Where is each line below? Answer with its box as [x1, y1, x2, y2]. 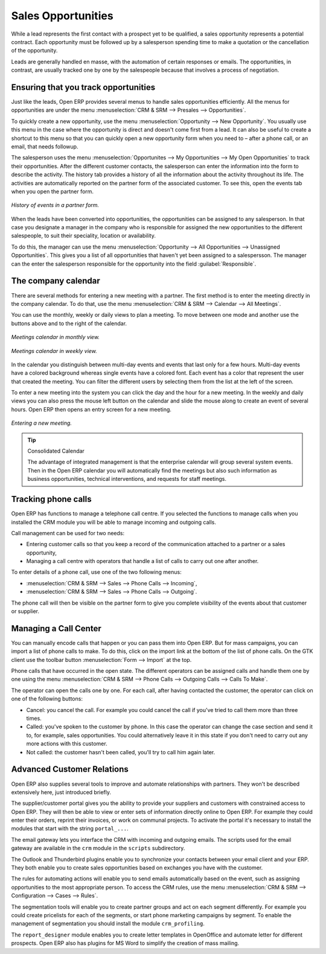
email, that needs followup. [11, 142, 78, 150]
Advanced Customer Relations [11, 764, 129, 775]
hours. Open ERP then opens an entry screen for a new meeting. [11, 405, 172, 413]
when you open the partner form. [11, 188, 94, 195]
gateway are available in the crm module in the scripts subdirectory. [11, 845, 185, 852]
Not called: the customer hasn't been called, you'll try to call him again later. [26, 748, 216, 755]
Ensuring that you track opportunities [11, 82, 156, 92]
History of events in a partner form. [11, 202, 100, 209]
